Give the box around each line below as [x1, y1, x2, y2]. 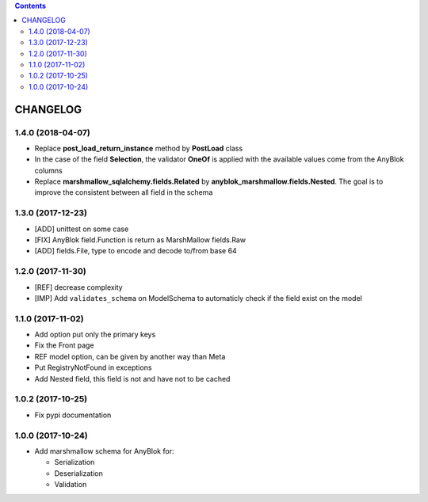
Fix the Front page [34, 340, 94, 350]
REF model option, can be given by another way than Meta [34, 352, 226, 361]
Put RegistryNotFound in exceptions [34, 363, 152, 372]
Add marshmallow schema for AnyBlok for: [34, 446, 174, 455]
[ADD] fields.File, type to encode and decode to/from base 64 [34, 246, 237, 256]
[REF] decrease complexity [34, 282, 123, 292]
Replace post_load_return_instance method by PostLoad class [34, 143, 243, 153]
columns [34, 165, 63, 175]
